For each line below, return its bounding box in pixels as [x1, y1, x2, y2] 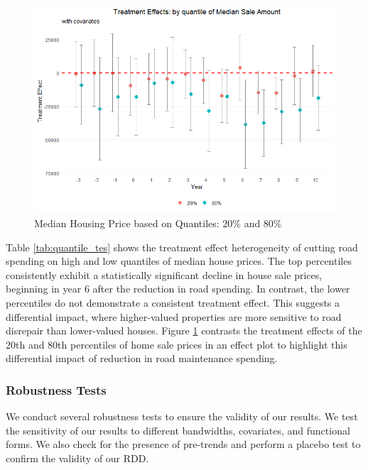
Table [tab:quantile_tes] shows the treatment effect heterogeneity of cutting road [6, 239, 358, 254]
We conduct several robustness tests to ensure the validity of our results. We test [6, 409, 358, 424]
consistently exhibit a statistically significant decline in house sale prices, [6, 267, 323, 282]
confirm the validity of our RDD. [6, 450, 149, 465]
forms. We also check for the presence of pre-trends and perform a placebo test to [6, 437, 361, 452]
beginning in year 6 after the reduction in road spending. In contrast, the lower [6, 281, 350, 296]
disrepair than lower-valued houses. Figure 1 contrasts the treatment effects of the [6, 323, 362, 338]
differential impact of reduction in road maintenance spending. [6, 351, 278, 366]
